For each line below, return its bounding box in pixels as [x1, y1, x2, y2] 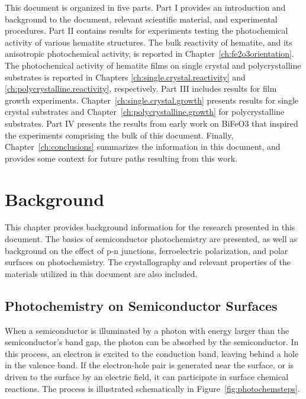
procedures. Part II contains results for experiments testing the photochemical [5, 24, 288, 37]
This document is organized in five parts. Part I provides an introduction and [5, 1, 286, 13]
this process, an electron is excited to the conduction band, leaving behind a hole [5, 347, 299, 359]
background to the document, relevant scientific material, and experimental [5, 12, 278, 25]
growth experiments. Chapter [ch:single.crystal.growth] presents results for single [5, 94, 299, 106]
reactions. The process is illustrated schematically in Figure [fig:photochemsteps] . [5, 382, 300, 394]
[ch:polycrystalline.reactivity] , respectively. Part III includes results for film [5, 82, 277, 95]
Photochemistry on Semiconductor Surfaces [5, 296, 278, 314]
